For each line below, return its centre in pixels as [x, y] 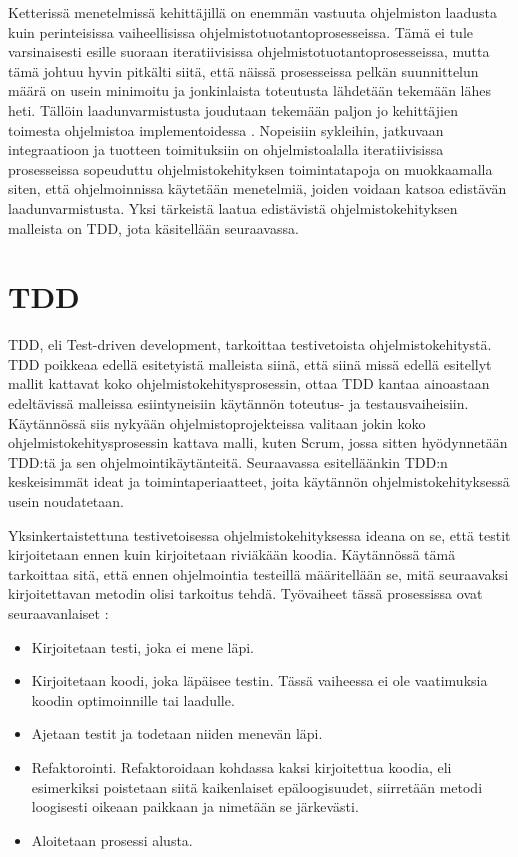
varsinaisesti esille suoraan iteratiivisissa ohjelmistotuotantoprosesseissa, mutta [249, 51]
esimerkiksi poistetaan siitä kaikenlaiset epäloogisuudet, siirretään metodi [257, 786]
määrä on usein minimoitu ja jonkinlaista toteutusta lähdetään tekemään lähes [249, 90]
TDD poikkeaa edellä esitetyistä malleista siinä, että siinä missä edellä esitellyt [250, 363]
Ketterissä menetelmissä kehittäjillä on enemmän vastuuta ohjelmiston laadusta [253, 12]
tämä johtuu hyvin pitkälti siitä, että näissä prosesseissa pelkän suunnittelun [243, 70]
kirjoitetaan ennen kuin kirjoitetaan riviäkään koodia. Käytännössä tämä [232, 554]
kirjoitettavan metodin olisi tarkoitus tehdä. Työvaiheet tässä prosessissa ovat [245, 593]
